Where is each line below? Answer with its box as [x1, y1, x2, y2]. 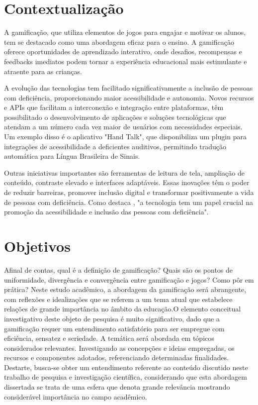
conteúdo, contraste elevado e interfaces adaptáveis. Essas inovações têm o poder [4, 177, 250, 188]
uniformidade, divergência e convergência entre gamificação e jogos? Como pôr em [4, 274, 254, 285]
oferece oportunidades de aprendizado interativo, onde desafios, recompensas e [4, 46, 242, 57]
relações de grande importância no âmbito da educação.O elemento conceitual [4, 304, 241, 314]
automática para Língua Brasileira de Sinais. [4, 151, 140, 161]
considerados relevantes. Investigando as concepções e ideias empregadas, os [4, 342, 235, 353]
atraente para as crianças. [4, 66, 82, 76]
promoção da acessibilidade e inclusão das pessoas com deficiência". [4, 206, 209, 217]
